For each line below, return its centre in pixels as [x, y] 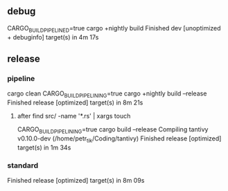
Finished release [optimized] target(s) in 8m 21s [75, 102]
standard [23, 165]
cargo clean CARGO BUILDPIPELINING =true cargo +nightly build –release [107, 94]
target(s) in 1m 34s [44, 147]
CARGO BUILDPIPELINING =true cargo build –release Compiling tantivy [113, 130]
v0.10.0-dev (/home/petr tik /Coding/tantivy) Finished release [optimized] [119, 139]
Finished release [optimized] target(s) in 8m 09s [76, 180]
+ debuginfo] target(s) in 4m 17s [53, 37]
